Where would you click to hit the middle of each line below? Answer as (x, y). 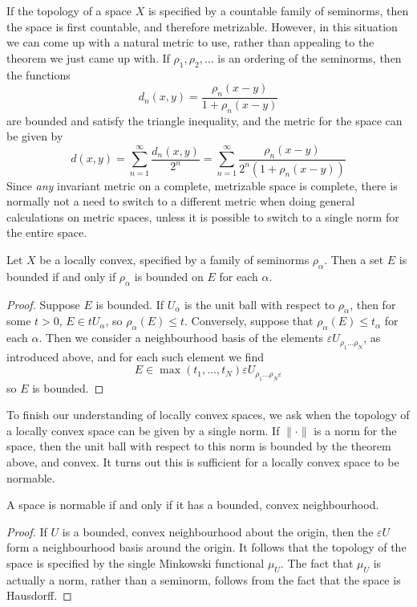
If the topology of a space (69, 10)
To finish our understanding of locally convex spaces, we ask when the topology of (208, 415)
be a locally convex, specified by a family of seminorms (174, 260)
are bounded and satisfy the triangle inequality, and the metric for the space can (204, 120)
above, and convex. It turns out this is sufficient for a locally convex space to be (203, 462)
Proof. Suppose (43, 304)
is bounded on (169, 276)
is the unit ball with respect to (259, 304)
